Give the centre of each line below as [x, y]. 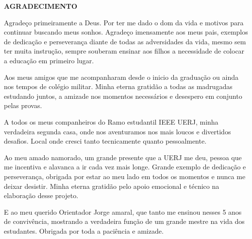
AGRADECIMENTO [41, 6]
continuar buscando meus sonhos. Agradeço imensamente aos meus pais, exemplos [126, 32]
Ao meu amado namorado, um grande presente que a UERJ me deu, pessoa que [123, 157]
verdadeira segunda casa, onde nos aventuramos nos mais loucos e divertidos [118, 131]
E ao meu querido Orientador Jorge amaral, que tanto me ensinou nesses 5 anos [123, 211]
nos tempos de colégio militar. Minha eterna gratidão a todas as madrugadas [118, 86]
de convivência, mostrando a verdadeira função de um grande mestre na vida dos [124, 221]
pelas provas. [23, 105]
